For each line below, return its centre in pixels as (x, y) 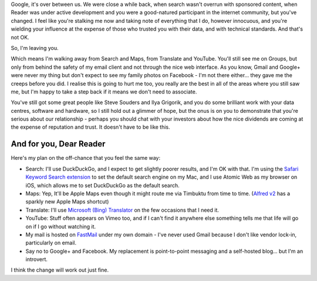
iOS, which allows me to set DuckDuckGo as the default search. (103, 185)
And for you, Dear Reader (58, 144)
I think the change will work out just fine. (60, 270)
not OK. (20, 37)
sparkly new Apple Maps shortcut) (67, 202)
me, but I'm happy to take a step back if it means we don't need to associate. (104, 92)
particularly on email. (51, 243)
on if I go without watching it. (61, 226)
